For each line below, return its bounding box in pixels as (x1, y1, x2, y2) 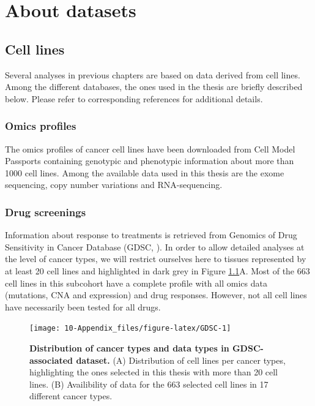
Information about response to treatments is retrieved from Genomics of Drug (5, 228, 297, 241)
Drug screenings (5, 204, 86, 219)
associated (29, 353, 73, 366)
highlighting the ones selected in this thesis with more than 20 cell (29, 366, 278, 378)
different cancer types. (29, 389, 113, 402)
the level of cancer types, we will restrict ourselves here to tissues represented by (5, 252, 306, 265)
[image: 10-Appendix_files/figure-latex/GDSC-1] (29, 324, 231, 333)
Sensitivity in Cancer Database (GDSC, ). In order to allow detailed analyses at (5, 240, 305, 253)
